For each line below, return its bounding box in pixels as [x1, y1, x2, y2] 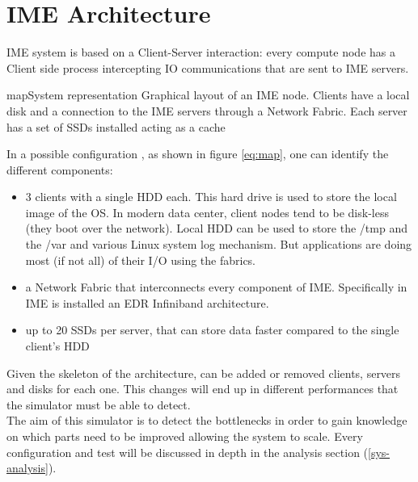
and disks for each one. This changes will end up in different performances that [6, 380, 399, 397]
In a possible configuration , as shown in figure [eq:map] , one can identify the [6, 145, 389, 162]
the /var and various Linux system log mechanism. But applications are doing [25, 236, 412, 253]
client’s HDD [25, 337, 90, 354]
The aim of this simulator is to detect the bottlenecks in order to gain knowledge [6, 412, 407, 429]
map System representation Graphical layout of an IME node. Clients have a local [6, 86, 410, 103]
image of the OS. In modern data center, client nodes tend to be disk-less [25, 203, 389, 220]
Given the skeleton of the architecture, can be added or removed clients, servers [6, 364, 401, 381]
